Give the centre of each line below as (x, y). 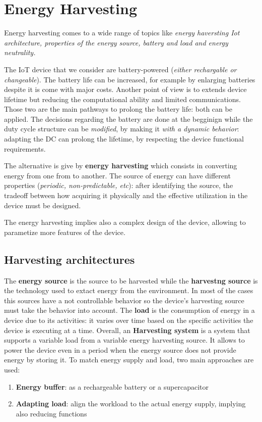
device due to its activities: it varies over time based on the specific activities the (129, 320)
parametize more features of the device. (65, 232)
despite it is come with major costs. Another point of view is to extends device (125, 89)
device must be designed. (43, 205)
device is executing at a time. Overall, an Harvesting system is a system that (127, 330)
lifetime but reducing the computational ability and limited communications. (122, 99)
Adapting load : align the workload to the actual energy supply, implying (131, 404)
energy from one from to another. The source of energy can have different (117, 175)
